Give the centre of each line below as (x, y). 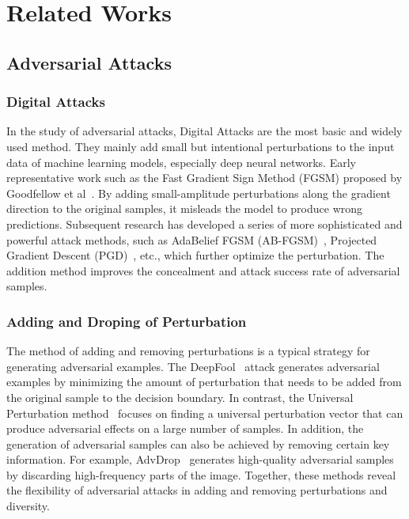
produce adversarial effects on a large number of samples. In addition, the (185, 428)
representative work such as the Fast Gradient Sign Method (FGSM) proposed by (204, 178)
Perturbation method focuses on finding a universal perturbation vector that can (205, 413)
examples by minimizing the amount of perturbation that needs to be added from (204, 382)
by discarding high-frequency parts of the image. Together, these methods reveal (201, 474)
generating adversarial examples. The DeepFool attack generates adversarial (193, 366)
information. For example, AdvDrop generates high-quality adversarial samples (200, 459)
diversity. (28, 506)
